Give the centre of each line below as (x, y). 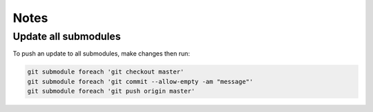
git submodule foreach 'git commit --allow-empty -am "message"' (140, 81)
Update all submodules (67, 36)
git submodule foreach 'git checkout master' (106, 72)
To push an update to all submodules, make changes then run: (101, 54)
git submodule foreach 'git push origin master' (111, 91)
